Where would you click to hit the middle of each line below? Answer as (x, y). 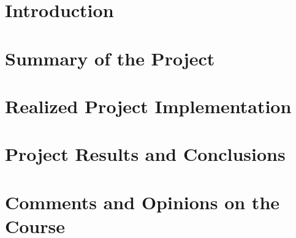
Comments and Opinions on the (142, 202)
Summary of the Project (110, 58)
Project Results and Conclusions (145, 154)
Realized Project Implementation (148, 106)
